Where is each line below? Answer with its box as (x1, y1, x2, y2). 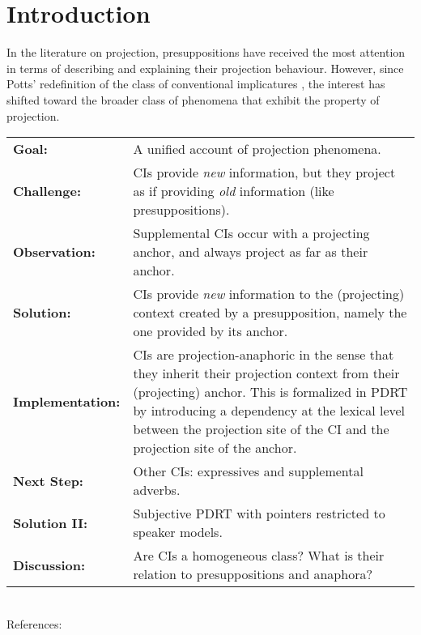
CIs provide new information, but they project (133, 163, 396, 182)
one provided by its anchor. (133, 322, 288, 341)
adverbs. (133, 480, 181, 500)
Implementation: (13, 391, 121, 411)
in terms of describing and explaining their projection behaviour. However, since (6, 59, 404, 76)
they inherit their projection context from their (133, 364, 400, 383)
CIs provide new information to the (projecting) (133, 284, 405, 304)
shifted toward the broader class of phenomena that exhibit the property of (6, 91, 380, 108)
